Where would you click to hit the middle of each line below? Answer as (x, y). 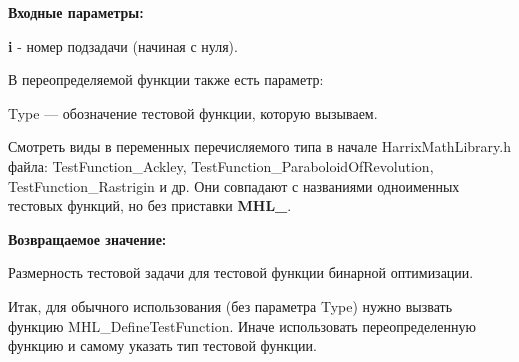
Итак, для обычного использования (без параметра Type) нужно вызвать (230, 305)
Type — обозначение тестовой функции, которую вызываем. (193, 112)
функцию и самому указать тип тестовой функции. (162, 345)
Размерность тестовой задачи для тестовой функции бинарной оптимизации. (241, 272)
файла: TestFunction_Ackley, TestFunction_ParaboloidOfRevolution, (221, 165)
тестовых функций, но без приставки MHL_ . (150, 205)
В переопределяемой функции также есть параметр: (166, 79)
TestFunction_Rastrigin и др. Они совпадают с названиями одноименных (234, 185)
